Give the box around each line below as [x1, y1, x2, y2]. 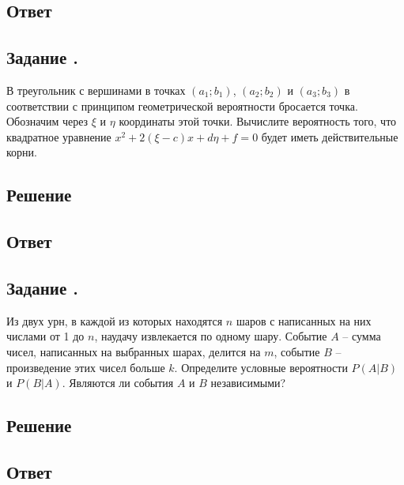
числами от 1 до [6, 328, 85, 344]
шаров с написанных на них [236, 312, 372, 329]
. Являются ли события [62, 374, 174, 391]
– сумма [342, 328, 381, 344]
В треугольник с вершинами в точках [6, 81, 186, 98]
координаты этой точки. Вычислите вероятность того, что [119, 113, 397, 130]
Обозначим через [6, 113, 89, 130]
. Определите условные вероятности [174, 359, 348, 375]
